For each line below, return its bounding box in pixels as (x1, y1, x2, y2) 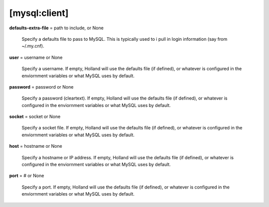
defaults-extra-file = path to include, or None (9, 25, 104, 31)
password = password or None (9, 84, 74, 90)
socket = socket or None (9, 113, 61, 119)
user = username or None (9, 54, 63, 60)
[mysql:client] (9, 7, 69, 18)
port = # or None (9, 173, 44, 179)
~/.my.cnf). (21, 43, 44, 49)
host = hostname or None (9, 143, 62, 149)
